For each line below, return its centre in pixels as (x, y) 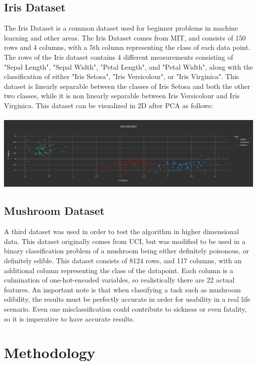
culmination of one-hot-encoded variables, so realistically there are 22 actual (119, 280)
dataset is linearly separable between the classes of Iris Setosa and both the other (127, 86)
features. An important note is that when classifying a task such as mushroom (123, 289)
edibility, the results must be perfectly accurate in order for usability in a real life (127, 299)
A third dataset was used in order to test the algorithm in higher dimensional (122, 231)
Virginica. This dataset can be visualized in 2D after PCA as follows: (109, 105)
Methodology (50, 352)
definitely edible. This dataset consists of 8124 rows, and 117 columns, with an (123, 261)
